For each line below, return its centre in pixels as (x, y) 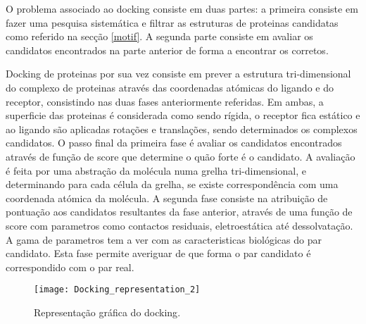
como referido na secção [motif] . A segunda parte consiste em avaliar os (159, 36)
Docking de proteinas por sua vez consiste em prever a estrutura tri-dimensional (178, 74)
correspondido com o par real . (70, 267)
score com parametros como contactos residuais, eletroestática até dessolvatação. (179, 225)
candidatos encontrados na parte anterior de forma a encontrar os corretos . (167, 50)
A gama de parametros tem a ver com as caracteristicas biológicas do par (164, 239)
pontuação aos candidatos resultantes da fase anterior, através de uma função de (179, 212)
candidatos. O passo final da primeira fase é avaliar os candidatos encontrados (174, 143)
